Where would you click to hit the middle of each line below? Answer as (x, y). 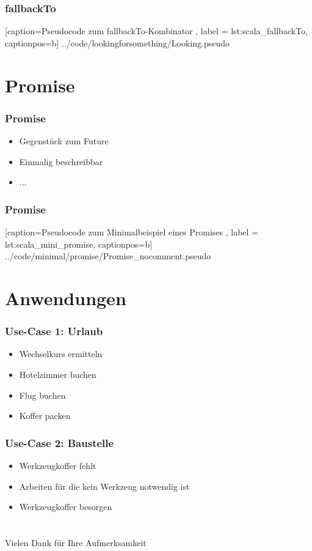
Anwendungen (66, 298)
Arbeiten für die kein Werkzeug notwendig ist (104, 486)
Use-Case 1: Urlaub (54, 331)
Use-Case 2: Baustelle (60, 442)
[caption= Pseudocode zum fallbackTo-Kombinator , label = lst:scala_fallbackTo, (156, 31)
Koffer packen (45, 416)
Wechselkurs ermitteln (61, 354)
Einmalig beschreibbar (61, 161)
